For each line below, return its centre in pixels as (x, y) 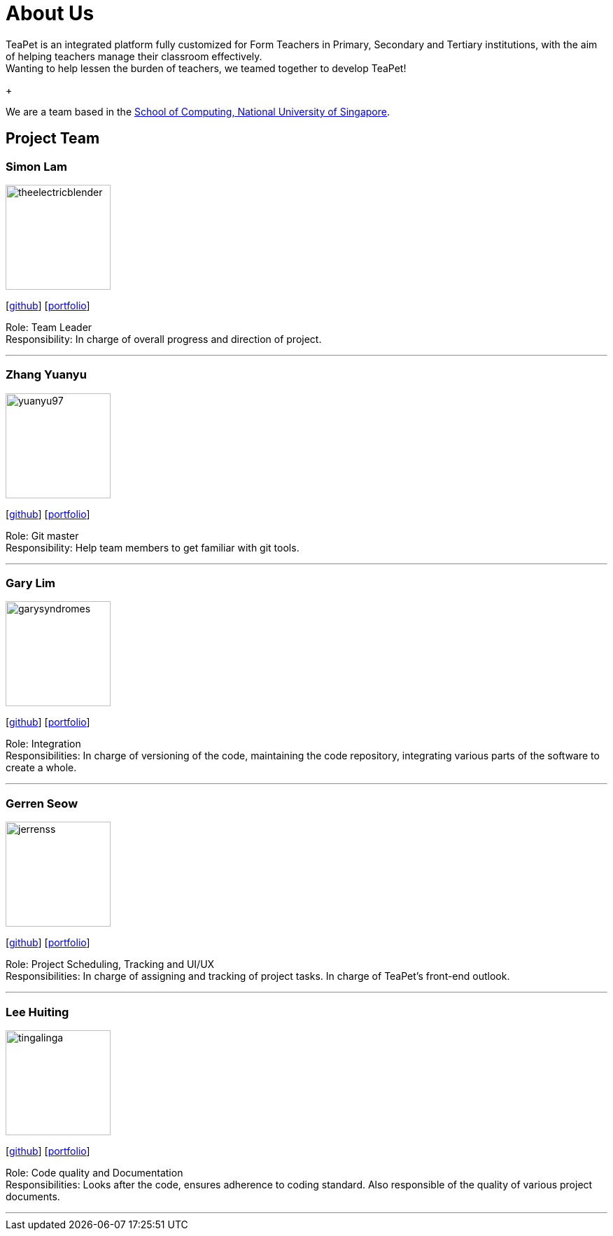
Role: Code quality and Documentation (94, 1172)
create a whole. (41, 768)
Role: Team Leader (49, 327)
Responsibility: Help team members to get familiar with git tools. (153, 547)
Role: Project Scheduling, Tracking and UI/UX (110, 964)
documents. (33, 1196)
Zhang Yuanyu (46, 375)
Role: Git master (42, 535)
